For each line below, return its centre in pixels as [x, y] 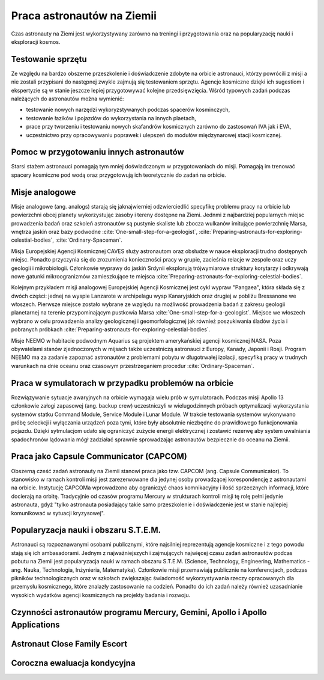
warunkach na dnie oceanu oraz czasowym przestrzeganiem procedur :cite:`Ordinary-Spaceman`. [133, 366]
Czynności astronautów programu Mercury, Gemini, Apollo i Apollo [139, 612]
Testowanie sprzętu [49, 59]
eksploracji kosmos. [36, 41]
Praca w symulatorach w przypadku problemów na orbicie [122, 383]
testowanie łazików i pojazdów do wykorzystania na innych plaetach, [111, 118]
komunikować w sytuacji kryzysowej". [58, 513]
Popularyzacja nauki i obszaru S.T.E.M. [86, 530]
